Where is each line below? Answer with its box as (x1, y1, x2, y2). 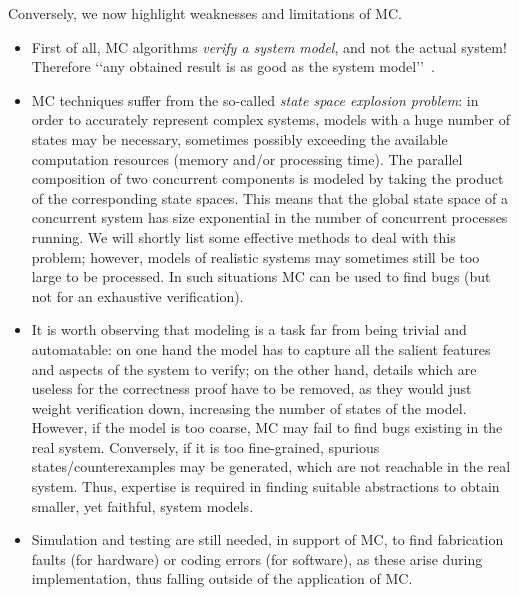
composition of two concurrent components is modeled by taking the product (31, 168, 504, 189)
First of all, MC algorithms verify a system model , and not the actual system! (31, 36, 507, 57)
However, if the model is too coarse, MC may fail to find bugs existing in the (31, 417, 503, 438)
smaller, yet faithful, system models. (31, 495, 254, 516)
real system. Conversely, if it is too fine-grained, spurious (31, 436, 380, 457)
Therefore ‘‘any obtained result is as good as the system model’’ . (31, 56, 435, 77)
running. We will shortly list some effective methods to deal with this (31, 226, 456, 247)
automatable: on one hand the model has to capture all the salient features (31, 338, 491, 359)
